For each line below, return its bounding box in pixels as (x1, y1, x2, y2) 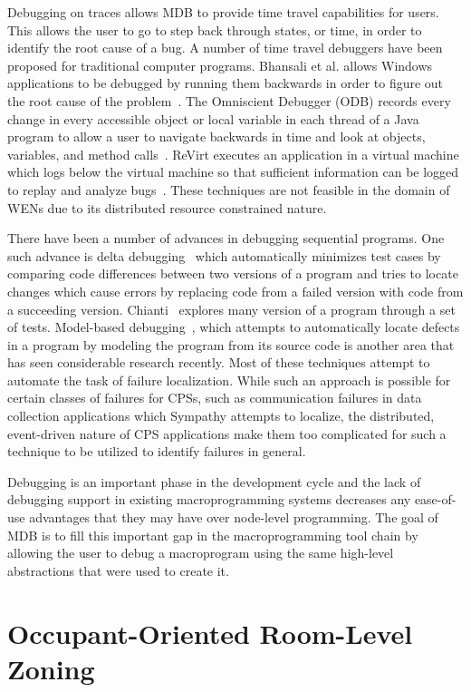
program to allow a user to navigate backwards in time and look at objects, (7, 127, 426, 146)
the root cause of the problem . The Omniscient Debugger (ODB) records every (7, 91, 451, 110)
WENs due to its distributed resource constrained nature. (7, 198, 327, 217)
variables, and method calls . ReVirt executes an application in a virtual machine (7, 144, 459, 163)
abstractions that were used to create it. (7, 560, 229, 580)
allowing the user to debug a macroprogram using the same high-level (7, 543, 394, 562)
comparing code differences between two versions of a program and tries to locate (7, 264, 458, 283)
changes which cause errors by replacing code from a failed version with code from (7, 281, 464, 300)
